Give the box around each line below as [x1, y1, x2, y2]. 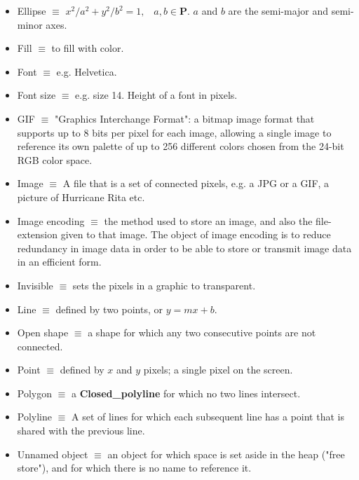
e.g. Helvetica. [56, 64, 117, 78]
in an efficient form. [17, 254, 102, 269]
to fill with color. [51, 41, 124, 55]
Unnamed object [17, 446, 88, 461]
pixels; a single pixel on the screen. [143, 362, 293, 377]
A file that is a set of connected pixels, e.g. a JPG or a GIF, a [62, 176, 330, 191]
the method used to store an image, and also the [104, 213, 313, 228]
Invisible [17, 277, 53, 292]
